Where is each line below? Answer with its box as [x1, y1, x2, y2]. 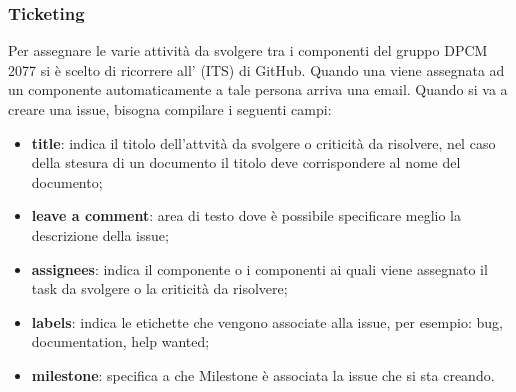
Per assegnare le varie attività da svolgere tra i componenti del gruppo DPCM [8, 40, 488, 61]
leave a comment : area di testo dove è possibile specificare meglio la [31, 205, 462, 226]
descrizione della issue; [31, 224, 169, 245]
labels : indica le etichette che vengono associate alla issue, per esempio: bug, [31, 311, 503, 332]
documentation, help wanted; [31, 331, 210, 352]
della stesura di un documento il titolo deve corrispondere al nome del [31, 152, 461, 173]
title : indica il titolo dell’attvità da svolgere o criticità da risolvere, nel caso [31, 132, 496, 153]
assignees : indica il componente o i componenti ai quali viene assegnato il [31, 258, 488, 279]
